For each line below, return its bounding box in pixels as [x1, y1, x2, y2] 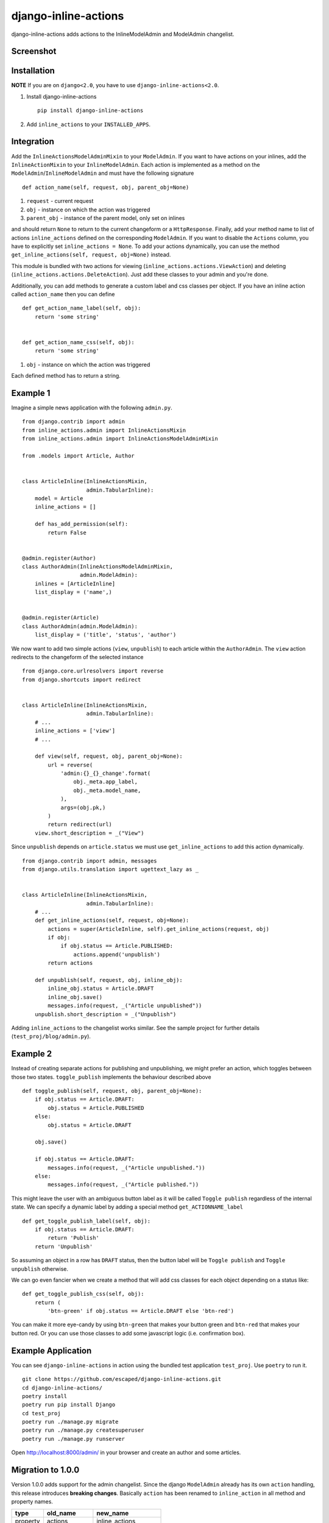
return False [48, 529, 87, 536]
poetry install [22, 1393, 68, 1399]
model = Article [34, 495, 83, 502]
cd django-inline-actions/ [22, 1384, 103, 1391]
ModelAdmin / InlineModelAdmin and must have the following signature [11, 169, 194, 177]
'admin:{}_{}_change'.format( [60, 770, 151, 777]
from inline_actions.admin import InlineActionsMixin [22, 426, 186, 434]
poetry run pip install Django [22, 1401, 116, 1408]
